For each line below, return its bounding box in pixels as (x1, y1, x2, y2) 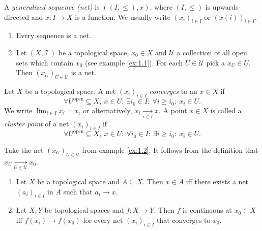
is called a (210, 105, 242, 115)
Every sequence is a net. (16, 30, 92, 41)
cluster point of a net (4, 118, 69, 129)
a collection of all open (177, 47, 247, 57)
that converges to (156, 214, 211, 225)
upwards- (212, 2, 241, 12)
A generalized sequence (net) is (4, 2, 100, 12)
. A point (159, 105, 187, 115)
